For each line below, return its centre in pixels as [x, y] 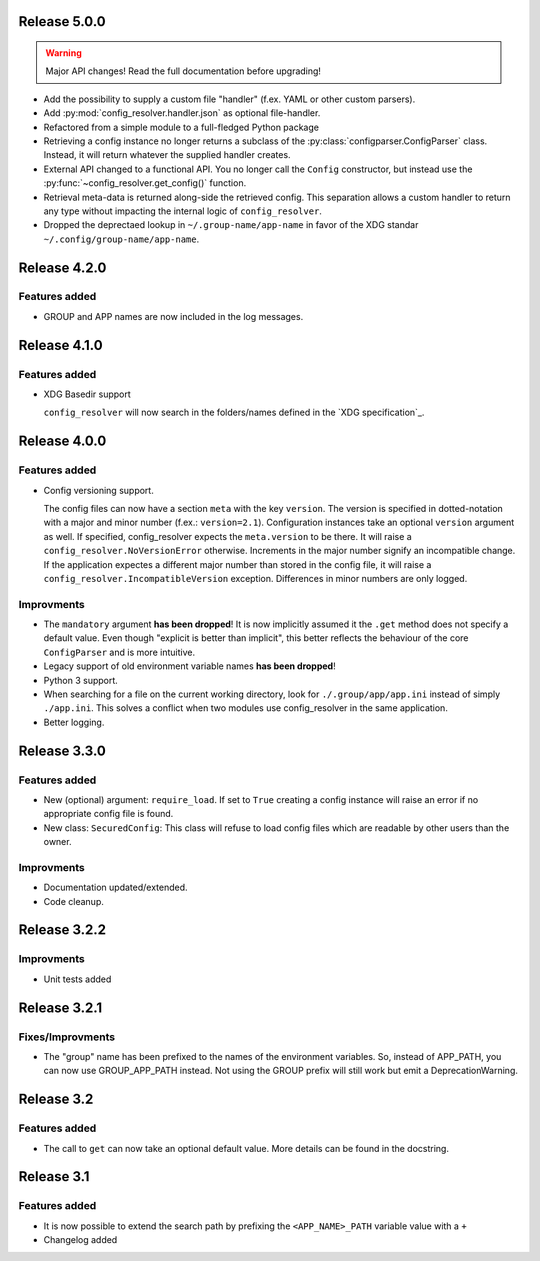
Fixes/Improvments [66, 1037]
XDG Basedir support [87, 394]
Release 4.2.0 [62, 267]
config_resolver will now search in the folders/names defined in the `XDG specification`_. [234, 412]
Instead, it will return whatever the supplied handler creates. [167, 155]
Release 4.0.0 [62, 441]
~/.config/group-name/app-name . [121, 239]
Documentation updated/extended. [116, 887]
